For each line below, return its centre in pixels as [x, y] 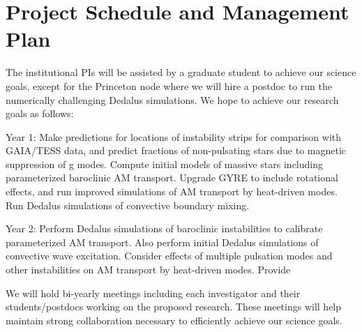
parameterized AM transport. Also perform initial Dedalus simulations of [162, 242]
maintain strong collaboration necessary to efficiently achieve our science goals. [174, 320]
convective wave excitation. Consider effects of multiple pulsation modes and [169, 256]
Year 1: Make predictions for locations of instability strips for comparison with [174, 136]
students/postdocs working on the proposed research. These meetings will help [174, 307]
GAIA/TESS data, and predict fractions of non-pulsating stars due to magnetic [176, 150]
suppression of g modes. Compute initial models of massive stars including [164, 164]
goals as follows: [40, 113]
